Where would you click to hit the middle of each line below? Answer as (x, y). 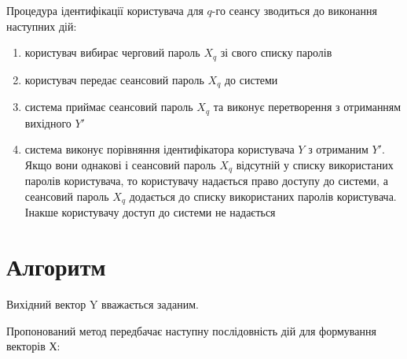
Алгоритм (56, 266)
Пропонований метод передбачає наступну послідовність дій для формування (191, 330)
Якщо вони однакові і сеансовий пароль (120, 164)
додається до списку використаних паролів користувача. (263, 196)
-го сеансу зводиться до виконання (294, 10)
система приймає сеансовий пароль (109, 107)
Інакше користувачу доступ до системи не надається (150, 212)
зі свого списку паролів (276, 52)
